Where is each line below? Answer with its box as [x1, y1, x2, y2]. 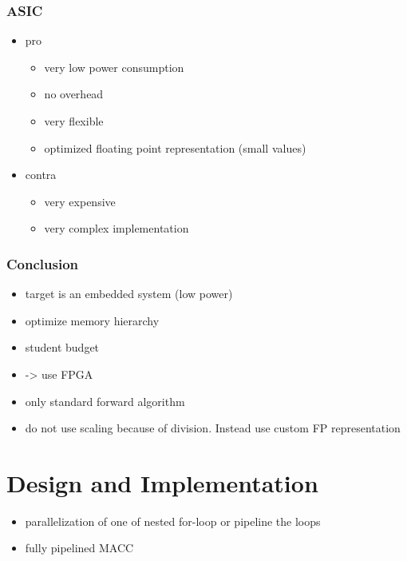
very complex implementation [44, 220, 189, 237]
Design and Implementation [6, 466, 318, 499]
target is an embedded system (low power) [25, 285, 233, 302]
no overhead [44, 86, 104, 102]
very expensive [44, 193, 116, 209]
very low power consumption [44, 58, 184, 75]
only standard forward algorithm [25, 392, 185, 409]
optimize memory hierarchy [25, 312, 160, 328]
